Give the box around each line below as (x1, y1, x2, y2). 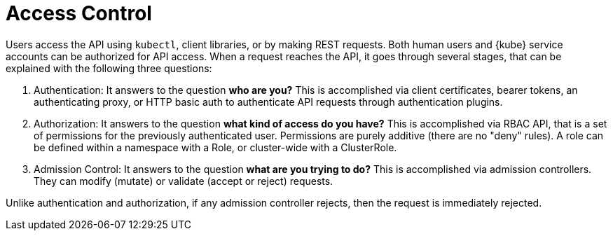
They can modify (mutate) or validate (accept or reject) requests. (34, 174, 333, 187)
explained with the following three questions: (6, 62, 212, 74)
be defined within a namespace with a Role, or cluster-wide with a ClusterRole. (34, 141, 397, 153)
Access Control (6, 1, 152, 25)
